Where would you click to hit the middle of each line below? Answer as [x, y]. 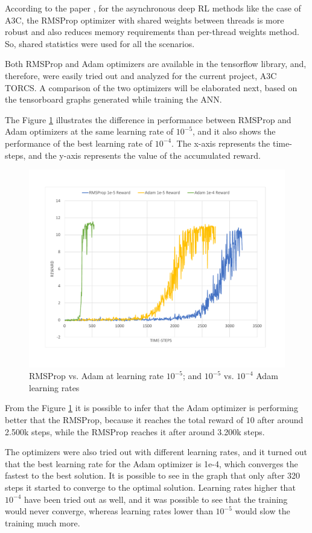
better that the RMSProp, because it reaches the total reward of [124, 420]
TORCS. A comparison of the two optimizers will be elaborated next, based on [151, 87]
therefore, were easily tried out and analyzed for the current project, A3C [141, 75]
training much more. [43, 522]
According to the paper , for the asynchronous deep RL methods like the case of [153, 8]
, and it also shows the [234, 131]
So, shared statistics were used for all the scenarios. [100, 43]
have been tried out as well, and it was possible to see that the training [156, 499]
